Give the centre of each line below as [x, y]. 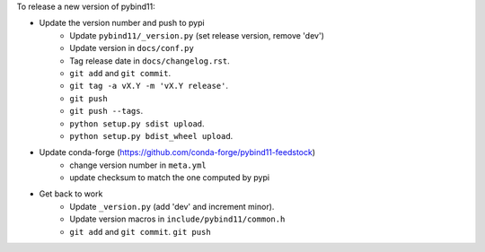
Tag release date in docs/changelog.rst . [150, 61]
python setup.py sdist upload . [137, 123]
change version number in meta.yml [138, 165]
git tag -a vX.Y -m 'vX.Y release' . [149, 86]
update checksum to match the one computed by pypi [169, 178]
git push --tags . [106, 111]
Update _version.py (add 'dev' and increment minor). [172, 206]
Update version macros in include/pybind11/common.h [177, 219]
